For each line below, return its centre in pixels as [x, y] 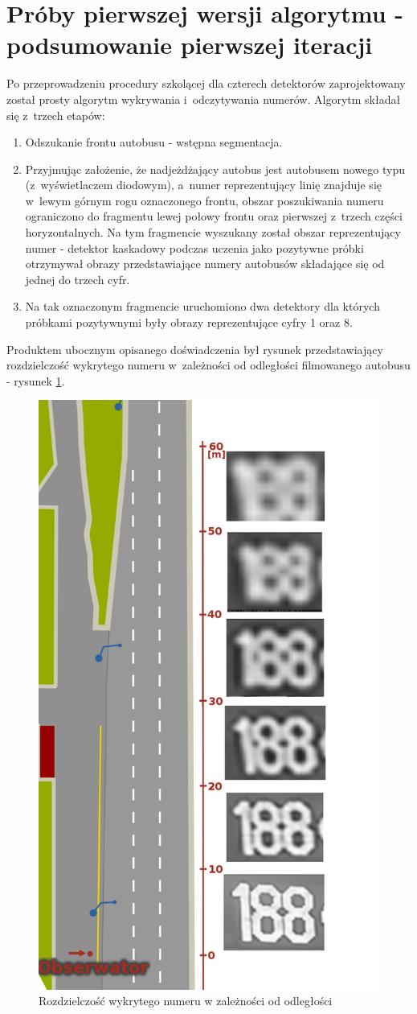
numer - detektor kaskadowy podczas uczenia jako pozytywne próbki [194, 247]
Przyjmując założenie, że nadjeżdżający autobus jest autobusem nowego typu [215, 169]
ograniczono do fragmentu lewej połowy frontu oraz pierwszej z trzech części [214, 216]
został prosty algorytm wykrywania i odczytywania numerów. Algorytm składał [204, 99]
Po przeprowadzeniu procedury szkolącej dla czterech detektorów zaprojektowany [206, 83]
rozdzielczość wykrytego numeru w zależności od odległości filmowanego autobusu [208, 365]
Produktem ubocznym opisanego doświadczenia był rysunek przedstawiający [195, 349]
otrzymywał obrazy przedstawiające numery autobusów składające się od [205, 264]
